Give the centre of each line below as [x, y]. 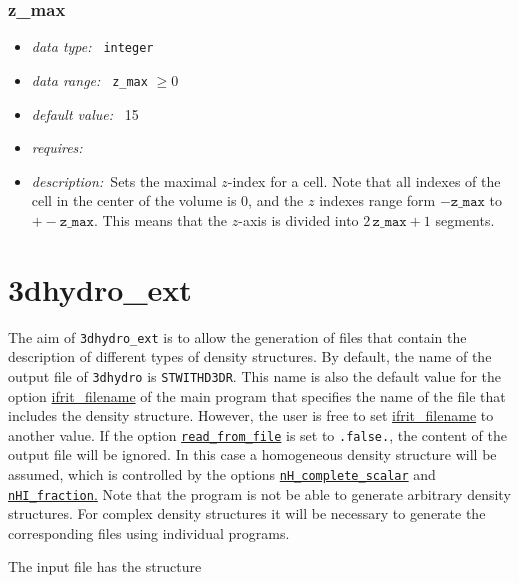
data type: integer [92, 46]
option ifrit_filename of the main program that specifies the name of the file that [257, 395]
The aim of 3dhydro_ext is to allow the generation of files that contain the [237, 336]
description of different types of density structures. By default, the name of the [250, 356]
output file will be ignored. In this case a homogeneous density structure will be [252, 454]
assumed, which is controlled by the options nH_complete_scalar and [222, 473]
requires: [57, 147]
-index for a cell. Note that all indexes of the [364, 180]
